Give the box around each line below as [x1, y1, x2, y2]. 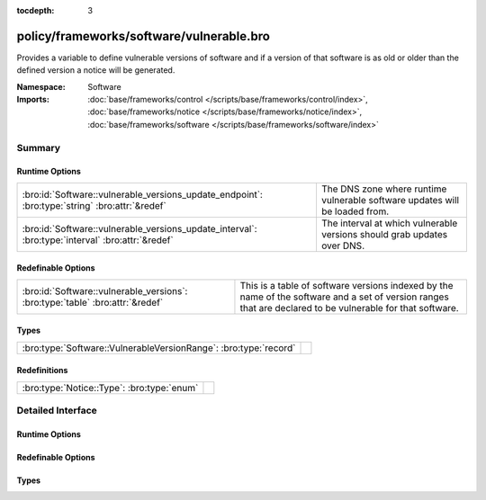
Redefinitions [16, 365, 68, 376]
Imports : [16, 94, 49, 105]
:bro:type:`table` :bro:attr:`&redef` [22, 296, 164, 308]
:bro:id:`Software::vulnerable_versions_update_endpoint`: [22, 188, 263, 201]
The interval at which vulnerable [320, 217, 458, 229]
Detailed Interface [16, 405, 98, 417]
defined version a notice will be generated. [16, 65, 175, 76]
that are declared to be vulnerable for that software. [239, 301, 459, 314]
